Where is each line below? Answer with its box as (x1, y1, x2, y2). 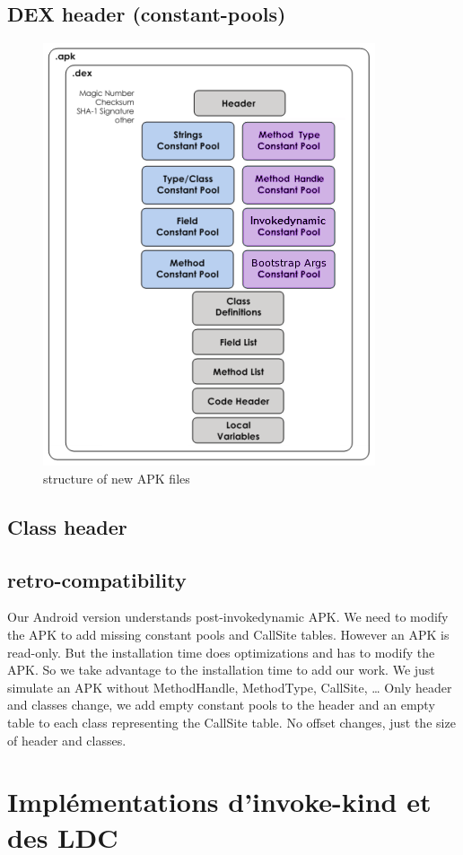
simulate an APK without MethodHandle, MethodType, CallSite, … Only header (7, 677, 452, 696)
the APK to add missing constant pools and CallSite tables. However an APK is (7, 624, 450, 643)
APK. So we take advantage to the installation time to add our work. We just (7, 660, 435, 679)
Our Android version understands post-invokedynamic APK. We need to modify (7, 607, 449, 626)
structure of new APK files (43, 468, 190, 487)
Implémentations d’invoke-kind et (7, 783, 432, 820)
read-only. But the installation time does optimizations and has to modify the (7, 642, 435, 661)
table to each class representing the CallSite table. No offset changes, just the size (7, 712, 456, 731)
